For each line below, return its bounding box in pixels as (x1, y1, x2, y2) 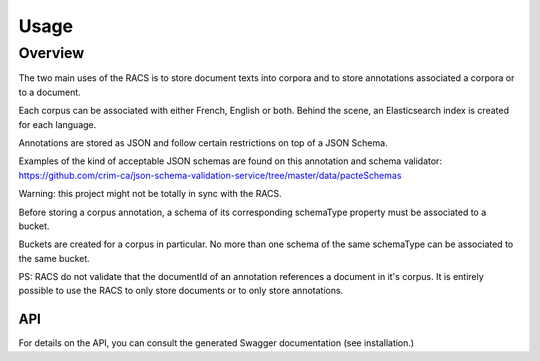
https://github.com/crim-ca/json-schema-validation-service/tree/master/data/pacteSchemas (18, 169, 402, 181)
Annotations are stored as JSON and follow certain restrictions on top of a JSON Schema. (18, 136, 389, 149)
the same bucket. (18, 252, 90, 264)
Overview (18, 44, 85, 62)
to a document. (18, 86, 82, 98)
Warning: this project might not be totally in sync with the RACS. (18, 188, 282, 200)
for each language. (18, 118, 97, 130)
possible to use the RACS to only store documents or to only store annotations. (18, 285, 344, 297)
